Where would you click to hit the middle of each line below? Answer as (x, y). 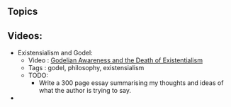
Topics (23, 12)
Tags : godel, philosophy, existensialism (86, 68)
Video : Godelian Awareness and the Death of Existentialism (115, 60)
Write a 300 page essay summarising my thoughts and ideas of (131, 83)
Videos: (25, 36)
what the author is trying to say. (85, 91)
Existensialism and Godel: (55, 53)
